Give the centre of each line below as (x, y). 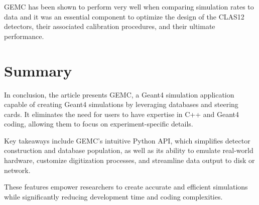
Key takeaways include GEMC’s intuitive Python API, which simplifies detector (127, 140)
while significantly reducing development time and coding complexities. (113, 196)
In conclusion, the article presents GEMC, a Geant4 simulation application (119, 94)
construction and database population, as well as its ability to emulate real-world (129, 150)
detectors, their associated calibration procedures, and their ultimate (110, 26)
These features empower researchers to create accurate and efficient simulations (126, 187)
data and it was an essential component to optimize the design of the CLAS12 (124, 16)
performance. (24, 36)
